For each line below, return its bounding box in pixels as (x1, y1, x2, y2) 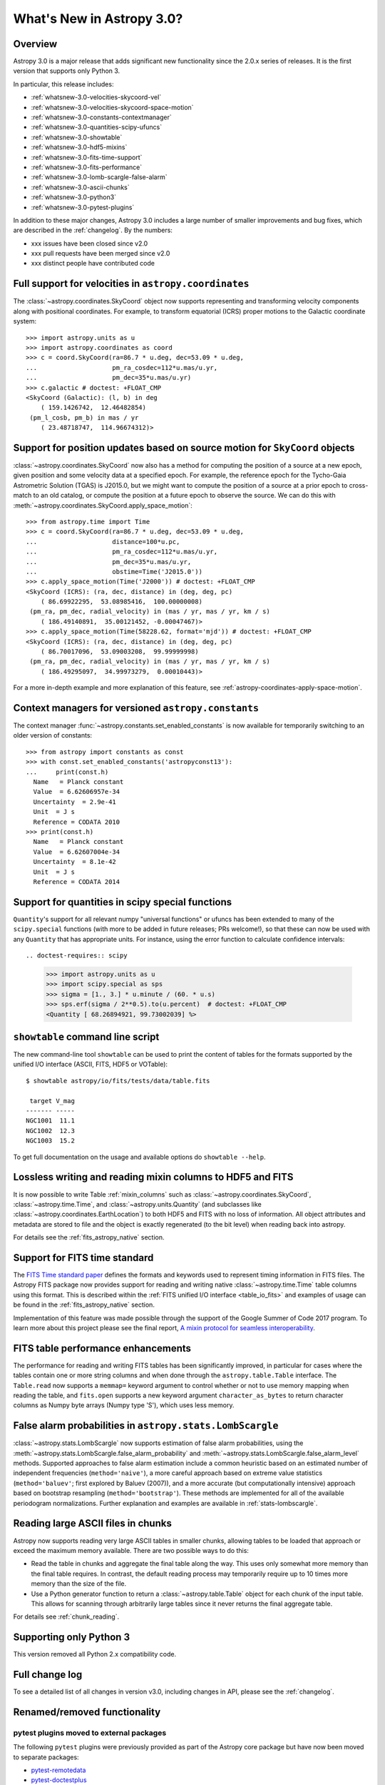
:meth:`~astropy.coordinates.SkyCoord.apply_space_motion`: (13, 501, 192, 510)
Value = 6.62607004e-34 (33, 848, 120, 856)
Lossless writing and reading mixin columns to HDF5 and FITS (13, 1171, 294, 1183)
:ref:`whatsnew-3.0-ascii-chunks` (31, 183, 130, 191)
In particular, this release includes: (13, 79, 114, 89)
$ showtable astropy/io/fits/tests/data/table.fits (26, 1077, 210, 1085)
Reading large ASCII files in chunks (13, 1517, 173, 1529)
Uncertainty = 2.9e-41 (33, 798, 117, 806)
